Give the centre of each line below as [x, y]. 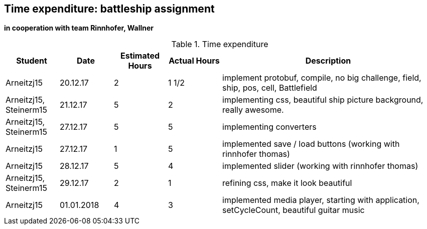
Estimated [140, 56]
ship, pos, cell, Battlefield [270, 88]
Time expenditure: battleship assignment [109, 9]
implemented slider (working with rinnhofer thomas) [320, 166]
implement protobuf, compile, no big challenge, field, [322, 78]
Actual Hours [194, 61]
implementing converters [269, 127]
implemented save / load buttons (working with [311, 144]
